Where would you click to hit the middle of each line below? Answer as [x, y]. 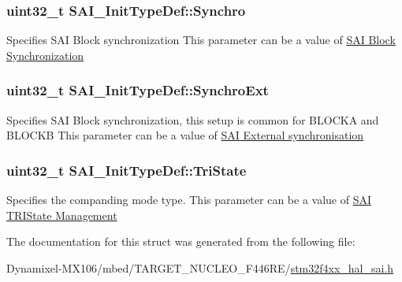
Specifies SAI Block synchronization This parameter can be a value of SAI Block [201, 40]
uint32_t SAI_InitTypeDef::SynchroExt [138, 90]
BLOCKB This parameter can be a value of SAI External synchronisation [185, 135]
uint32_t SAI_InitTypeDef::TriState [127, 170]
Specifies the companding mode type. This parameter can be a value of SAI [189, 200]
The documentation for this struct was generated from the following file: [181, 241]
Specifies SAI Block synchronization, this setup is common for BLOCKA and [193, 119]
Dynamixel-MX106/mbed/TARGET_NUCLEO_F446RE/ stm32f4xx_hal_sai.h [200, 267]
